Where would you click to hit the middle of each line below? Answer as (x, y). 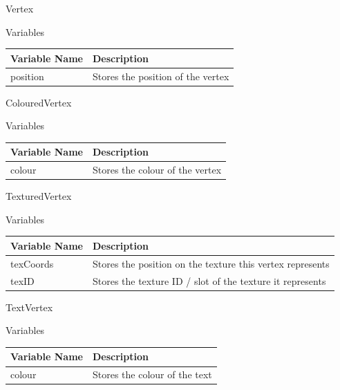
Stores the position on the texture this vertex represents (211, 263)
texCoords (32, 263)
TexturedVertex (39, 196)
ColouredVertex (39, 102)
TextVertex (29, 307)
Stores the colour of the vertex (157, 170)
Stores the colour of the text (152, 374)
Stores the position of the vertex (161, 76)
